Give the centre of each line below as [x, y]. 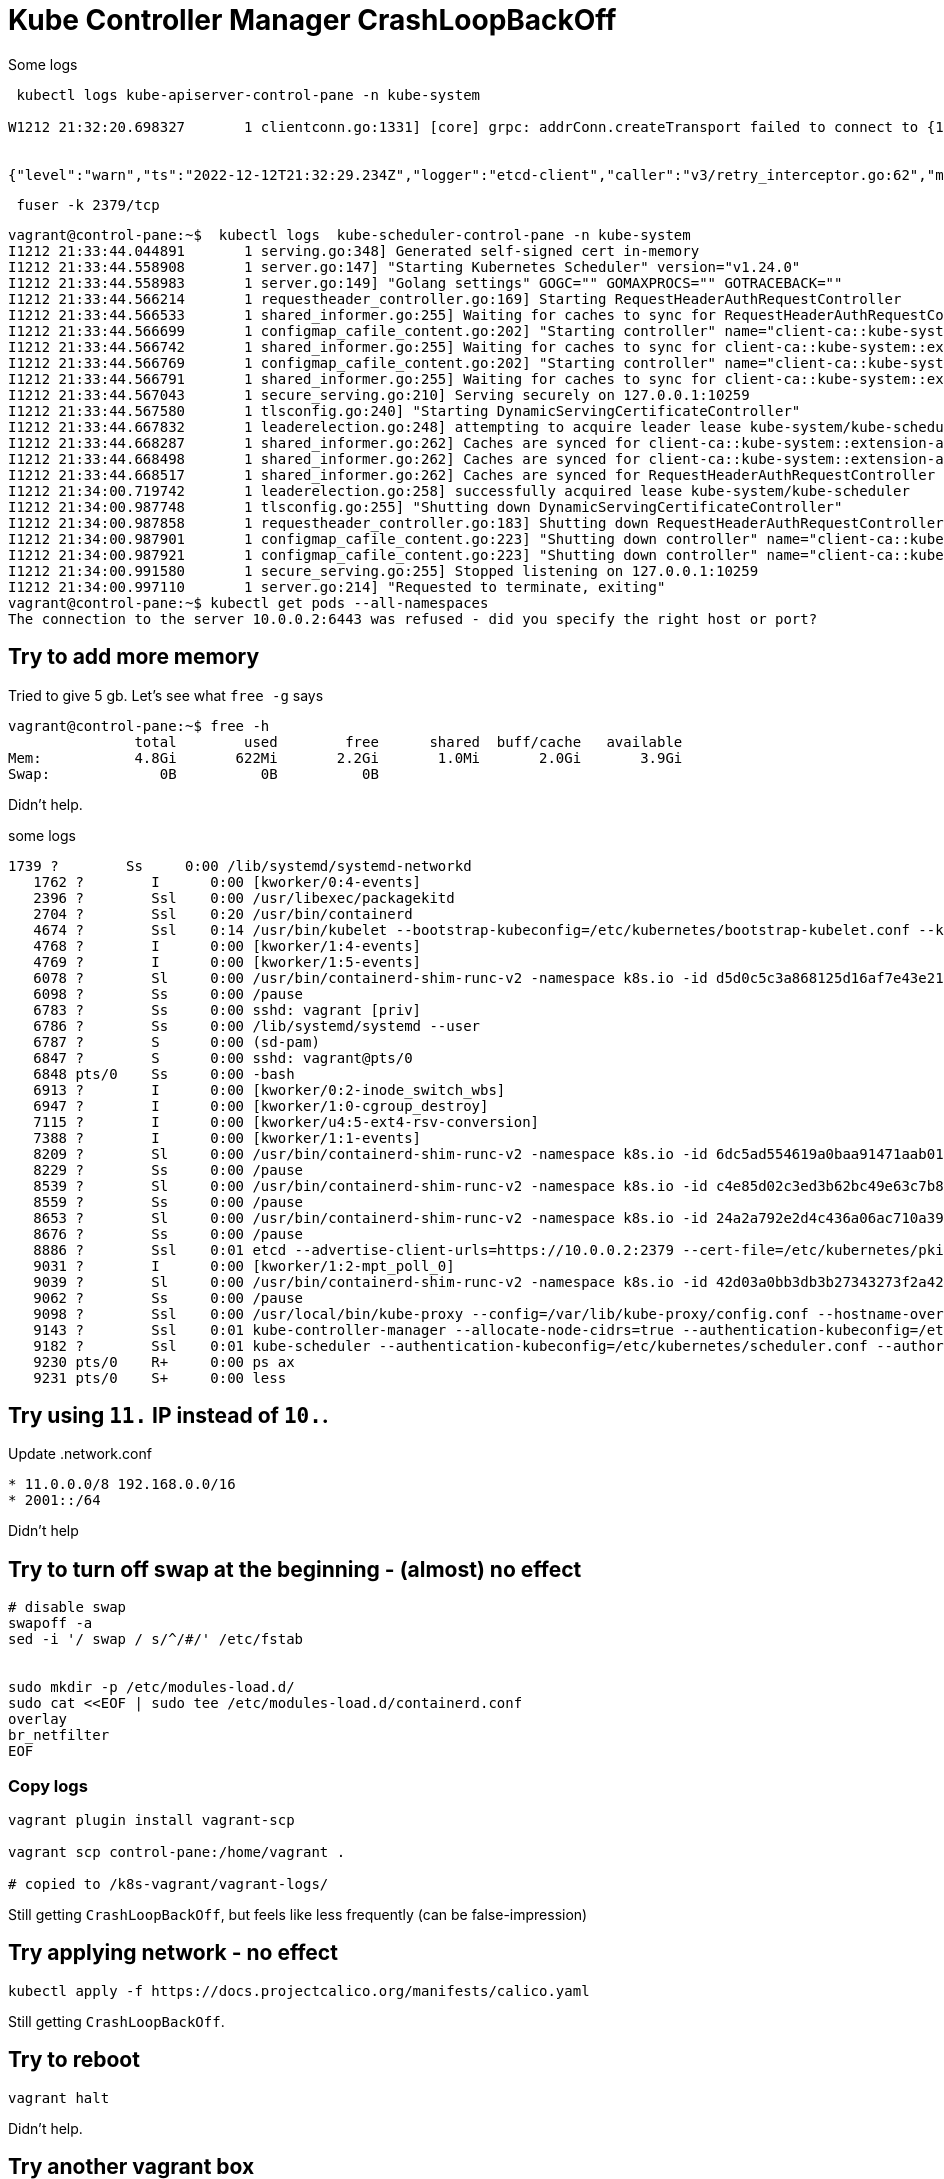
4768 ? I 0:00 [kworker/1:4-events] [227, 945]
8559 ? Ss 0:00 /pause [168, 1201]
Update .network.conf [80, 1454]
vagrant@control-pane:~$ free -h [139, 725]
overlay [38, 1719]
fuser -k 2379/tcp [88, 204]
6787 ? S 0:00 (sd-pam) [176, 1041]
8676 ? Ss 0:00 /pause [168, 1233]
